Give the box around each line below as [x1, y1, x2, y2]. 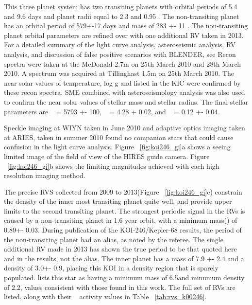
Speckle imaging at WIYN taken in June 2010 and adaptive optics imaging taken [4, 123, 245, 133]
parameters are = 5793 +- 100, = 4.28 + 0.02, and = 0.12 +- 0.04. [4, 106, 220, 116]
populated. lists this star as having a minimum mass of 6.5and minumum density [4, 272, 245, 283]
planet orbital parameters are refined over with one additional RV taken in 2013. [4, 30, 244, 40]
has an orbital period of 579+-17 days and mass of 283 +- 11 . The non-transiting [4, 20, 248, 31]
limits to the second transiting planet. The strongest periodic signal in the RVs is [4, 205, 245, 215]
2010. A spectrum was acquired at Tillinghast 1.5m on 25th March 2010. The [4, 68, 234, 78]
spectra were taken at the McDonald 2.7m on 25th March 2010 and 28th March [4, 58, 241, 69]
